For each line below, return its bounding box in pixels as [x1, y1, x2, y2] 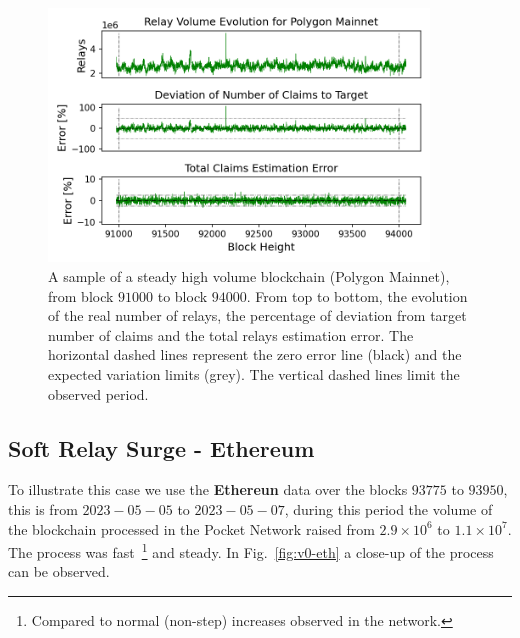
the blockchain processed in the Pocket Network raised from [8, 518, 375, 539]
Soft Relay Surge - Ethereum [8, 432, 315, 463]
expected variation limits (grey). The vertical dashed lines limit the [48, 363, 460, 384]
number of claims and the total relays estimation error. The [48, 324, 414, 345]
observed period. [48, 383, 149, 404]
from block [48, 285, 114, 306]
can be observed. [8, 561, 110, 582]
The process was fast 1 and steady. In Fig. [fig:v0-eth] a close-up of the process [8, 539, 494, 562]
